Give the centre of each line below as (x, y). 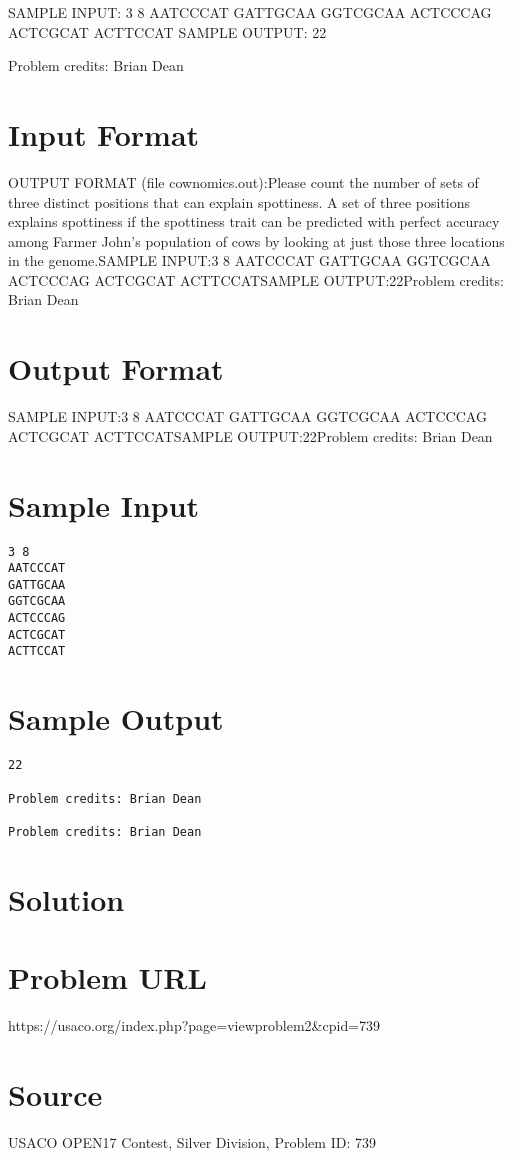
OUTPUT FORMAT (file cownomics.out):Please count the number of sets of (243, 181)
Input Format (104, 133)
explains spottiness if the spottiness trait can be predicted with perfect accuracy (254, 221)
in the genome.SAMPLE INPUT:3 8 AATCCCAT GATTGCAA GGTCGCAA (249, 260)
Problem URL (107, 977)
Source (55, 1093)
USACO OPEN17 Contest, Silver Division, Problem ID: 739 (192, 1141)
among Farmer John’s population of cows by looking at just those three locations (256, 240)
